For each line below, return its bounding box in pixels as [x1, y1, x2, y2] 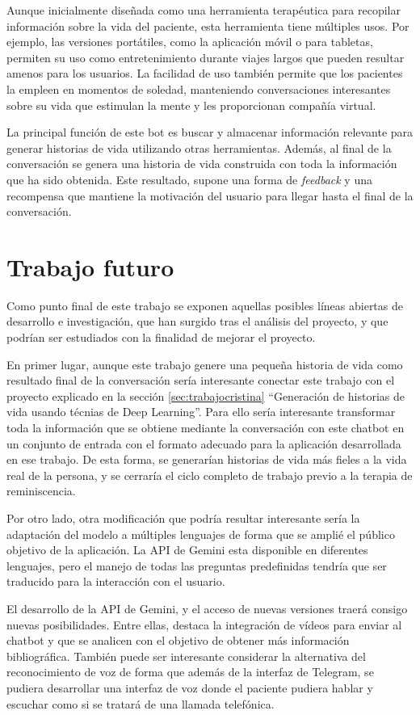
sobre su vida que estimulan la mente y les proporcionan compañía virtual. [6, 96, 376, 113]
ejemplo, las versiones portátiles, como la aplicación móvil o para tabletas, [6, 33, 373, 50]
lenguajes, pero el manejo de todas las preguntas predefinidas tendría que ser [6, 557, 387, 574]
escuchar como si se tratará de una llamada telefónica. [6, 695, 275, 712]
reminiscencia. [6, 482, 76, 499]
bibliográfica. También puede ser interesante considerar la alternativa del [6, 647, 366, 664]
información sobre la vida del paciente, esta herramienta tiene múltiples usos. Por [6, 17, 409, 34]
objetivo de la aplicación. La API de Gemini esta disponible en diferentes [6, 541, 368, 558]
